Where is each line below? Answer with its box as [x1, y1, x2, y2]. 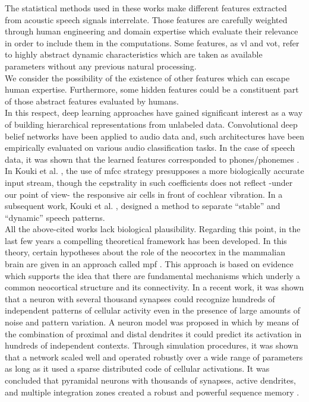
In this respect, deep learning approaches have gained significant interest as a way [5, 106, 303, 119]
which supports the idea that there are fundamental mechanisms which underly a [5, 269, 301, 281]
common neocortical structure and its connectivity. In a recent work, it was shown [5, 281, 304, 293]
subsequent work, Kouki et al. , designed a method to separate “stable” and [5, 200, 280, 212]
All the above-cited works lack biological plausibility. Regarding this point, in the [5, 223, 301, 235]
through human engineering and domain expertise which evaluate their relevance [5, 25, 298, 37]
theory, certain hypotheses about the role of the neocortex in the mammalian [5, 246, 286, 258]
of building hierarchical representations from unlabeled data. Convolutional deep [5, 118, 298, 130]
